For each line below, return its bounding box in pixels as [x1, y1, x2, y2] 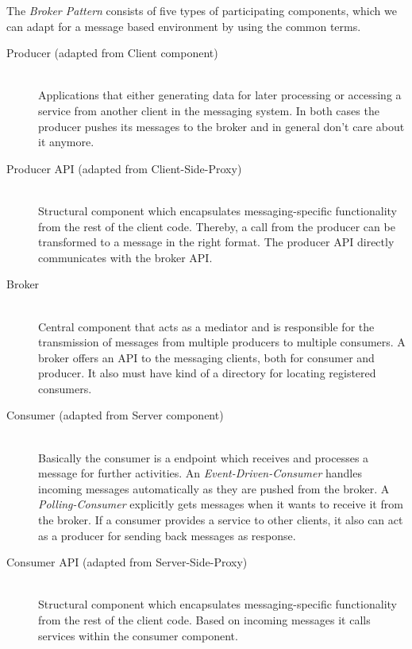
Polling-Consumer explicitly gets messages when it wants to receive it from [38, 496, 403, 512]
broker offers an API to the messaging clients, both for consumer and [38, 349, 375, 365]
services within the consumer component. [38, 627, 238, 643]
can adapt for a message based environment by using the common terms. [6, 17, 361, 34]
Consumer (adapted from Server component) [6, 407, 224, 423]
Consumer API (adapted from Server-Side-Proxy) [6, 554, 248, 570]
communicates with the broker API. [38, 249, 213, 265]
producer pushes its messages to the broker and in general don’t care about [38, 118, 405, 134]
